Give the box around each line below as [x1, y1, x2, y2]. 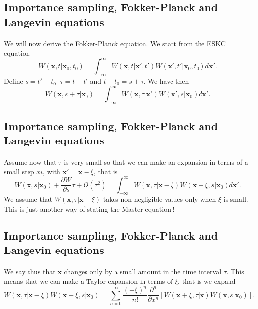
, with [43, 166, 60, 176]
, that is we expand [178, 276, 236, 286]
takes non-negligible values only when [103, 194, 216, 204]
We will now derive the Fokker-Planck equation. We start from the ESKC [4, 38, 226, 48]
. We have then [143, 76, 189, 86]
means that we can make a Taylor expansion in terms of [4, 276, 173, 286]
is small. [223, 194, 248, 204]
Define [4, 76, 23, 86]
